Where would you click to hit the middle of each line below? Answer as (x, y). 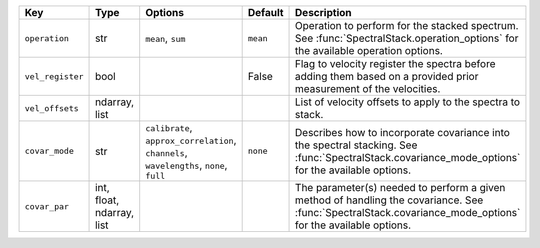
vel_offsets (51, 108)
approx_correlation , (191, 140)
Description (323, 12)
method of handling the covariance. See (389, 200)
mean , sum (165, 38)
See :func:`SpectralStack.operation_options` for (407, 38)
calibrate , (169, 127)
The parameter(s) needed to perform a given (400, 187)
